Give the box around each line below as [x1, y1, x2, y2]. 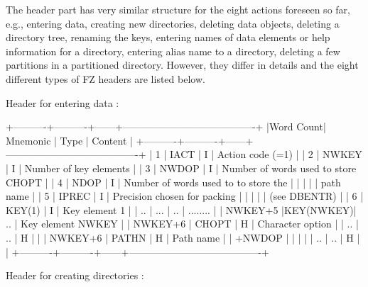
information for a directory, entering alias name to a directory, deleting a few [6, 43, 340, 58]
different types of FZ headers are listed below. [6, 71, 205, 86]
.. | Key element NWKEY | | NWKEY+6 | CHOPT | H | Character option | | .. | [6, 216, 359, 231]
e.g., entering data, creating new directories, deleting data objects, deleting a [6, 16, 340, 30]
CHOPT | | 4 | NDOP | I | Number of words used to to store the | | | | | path [6, 174, 341, 189]
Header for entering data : [6, 95, 119, 110]
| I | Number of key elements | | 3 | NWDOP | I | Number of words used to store [6, 160, 357, 175]
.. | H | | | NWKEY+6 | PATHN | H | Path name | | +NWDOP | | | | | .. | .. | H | [6, 230, 360, 244]
